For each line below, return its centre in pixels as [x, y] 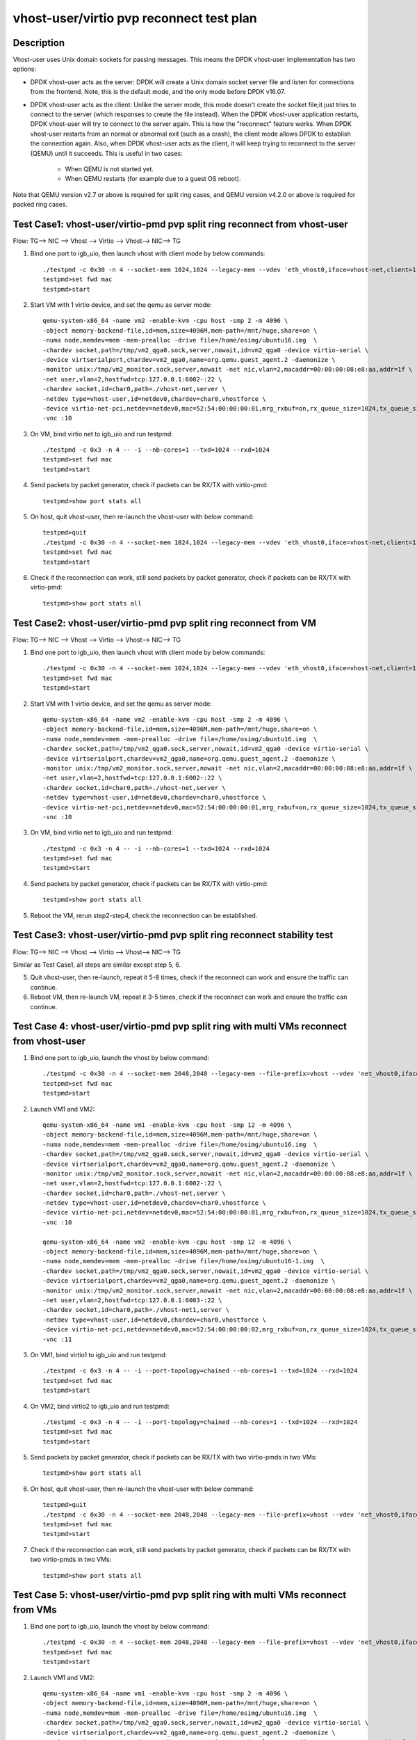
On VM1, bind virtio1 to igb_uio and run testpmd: [99, 1354]
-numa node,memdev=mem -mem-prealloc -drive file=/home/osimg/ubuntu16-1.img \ [184, 1261]
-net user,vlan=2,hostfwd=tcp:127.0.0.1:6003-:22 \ [132, 1300]
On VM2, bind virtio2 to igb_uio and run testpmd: [100, 1406]
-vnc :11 [57, 1339]
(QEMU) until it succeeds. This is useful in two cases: [107, 153]
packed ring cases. [40, 205]
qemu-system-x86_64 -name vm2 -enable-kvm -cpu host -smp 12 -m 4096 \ [167, 1242]
